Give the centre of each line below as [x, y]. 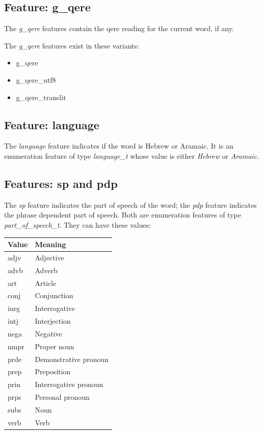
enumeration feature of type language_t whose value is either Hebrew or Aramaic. [132, 155]
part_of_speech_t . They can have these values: [78, 224]
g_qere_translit [41, 97]
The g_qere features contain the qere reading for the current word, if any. [119, 28]
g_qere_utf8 [36, 79]
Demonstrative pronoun [72, 359]
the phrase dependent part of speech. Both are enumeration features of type [123, 215]
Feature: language [52, 124]
